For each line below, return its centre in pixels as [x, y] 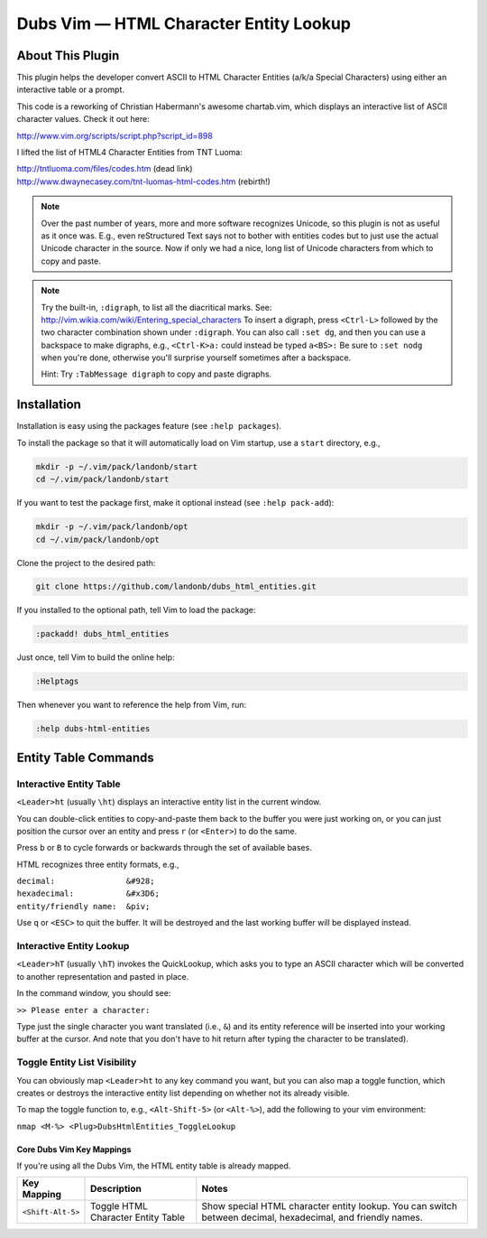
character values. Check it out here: [83, 119]
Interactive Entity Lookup [73, 946]
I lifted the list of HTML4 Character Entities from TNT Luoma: [129, 153]
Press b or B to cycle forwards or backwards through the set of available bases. [165, 848]
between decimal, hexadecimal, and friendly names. [312, 1217]
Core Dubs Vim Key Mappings [74, 1149]
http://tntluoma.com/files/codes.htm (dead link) [105, 169]
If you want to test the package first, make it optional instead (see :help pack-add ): [175, 503]
